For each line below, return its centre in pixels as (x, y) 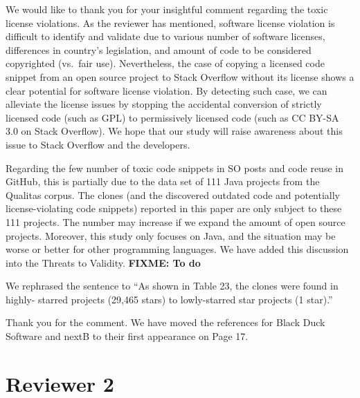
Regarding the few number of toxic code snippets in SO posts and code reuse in (174, 168)
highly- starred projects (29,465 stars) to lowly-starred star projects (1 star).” (169, 299)
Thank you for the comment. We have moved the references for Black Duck (165, 322)
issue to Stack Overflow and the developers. (98, 144)
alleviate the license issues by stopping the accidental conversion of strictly (164, 104)
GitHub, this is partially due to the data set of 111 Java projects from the (163, 181)
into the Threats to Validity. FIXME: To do (103, 262)
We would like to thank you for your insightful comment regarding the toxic (167, 9)
